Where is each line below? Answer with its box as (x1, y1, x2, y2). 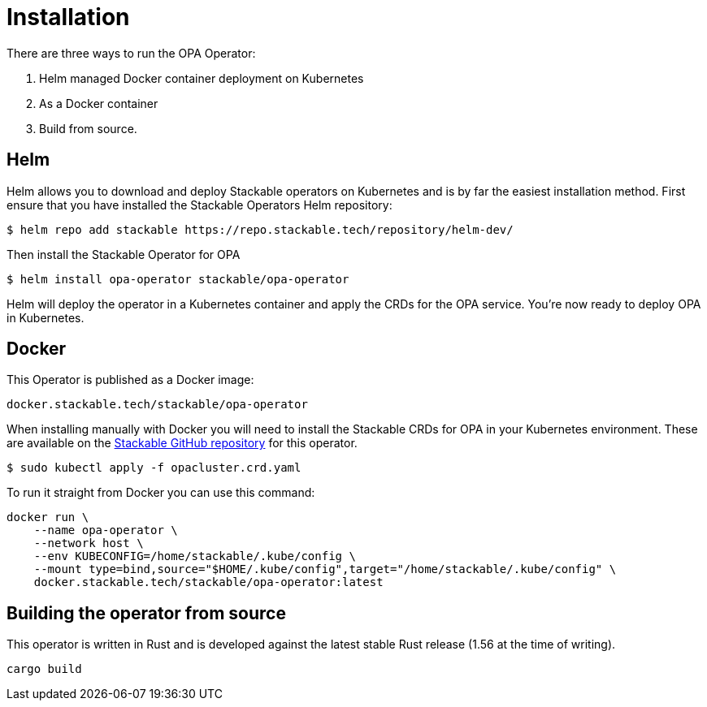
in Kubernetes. (7, 310, 85, 325)
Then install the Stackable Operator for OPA (7, 247, 241, 261)
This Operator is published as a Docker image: (7, 373, 254, 387)
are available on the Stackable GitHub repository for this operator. (7, 436, 358, 450)
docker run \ (7, 511, 89, 524)
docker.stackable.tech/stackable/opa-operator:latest (33, 576, 384, 589)
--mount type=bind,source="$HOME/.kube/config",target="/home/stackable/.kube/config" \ (33, 563, 617, 576)
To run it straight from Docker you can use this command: (7, 485, 315, 500)
